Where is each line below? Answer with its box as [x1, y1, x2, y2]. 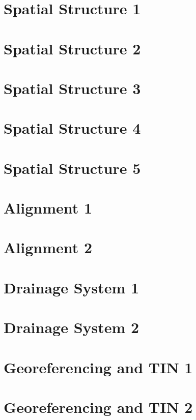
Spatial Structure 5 [4, 157, 141, 178]
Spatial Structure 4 [4, 117, 141, 138]
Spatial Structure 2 [4, 38, 141, 58]
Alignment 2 [4, 237, 93, 258]
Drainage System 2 [4, 317, 139, 338]
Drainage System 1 [4, 277, 139, 297]
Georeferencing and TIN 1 [4, 356, 193, 377]
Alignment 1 [4, 197, 93, 218]
